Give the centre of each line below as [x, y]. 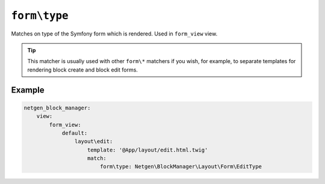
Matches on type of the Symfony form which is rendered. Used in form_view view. [114, 34]
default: [75, 133]
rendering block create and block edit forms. [83, 70]
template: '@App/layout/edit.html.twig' [148, 150]
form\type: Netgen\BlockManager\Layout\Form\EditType [181, 167]
